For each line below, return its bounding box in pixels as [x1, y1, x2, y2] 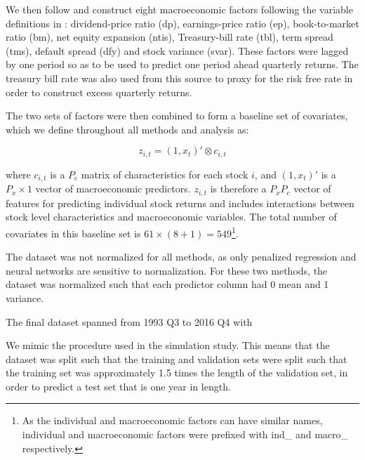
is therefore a [210, 181, 267, 196]
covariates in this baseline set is [6, 225, 141, 240]
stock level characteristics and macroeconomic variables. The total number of [6, 209, 337, 224]
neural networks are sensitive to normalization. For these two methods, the [6, 263, 328, 277]
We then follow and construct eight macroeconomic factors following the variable [6, 2, 353, 16]
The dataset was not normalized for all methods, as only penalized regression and [6, 249, 357, 264]
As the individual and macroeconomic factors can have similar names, [22, 413, 323, 428]
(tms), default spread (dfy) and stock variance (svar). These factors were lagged [6, 43, 349, 58]
